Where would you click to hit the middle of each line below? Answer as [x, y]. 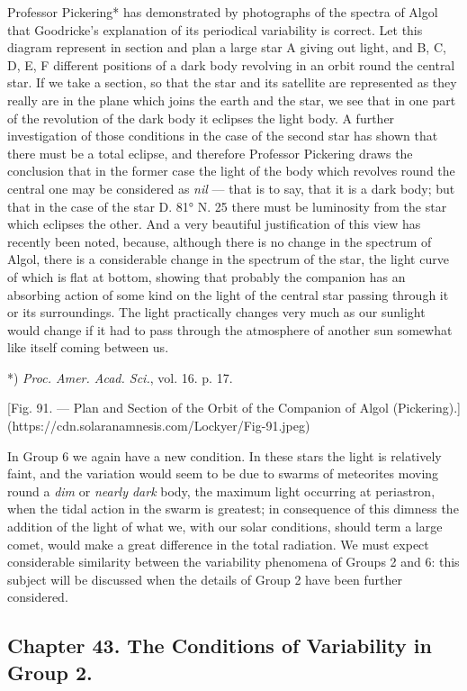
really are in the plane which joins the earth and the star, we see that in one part [232, 100]
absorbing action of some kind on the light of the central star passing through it [228, 294]
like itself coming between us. [88, 347]
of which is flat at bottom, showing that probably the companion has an [207, 276]
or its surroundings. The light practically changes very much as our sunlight [216, 312]
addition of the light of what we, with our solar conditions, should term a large [225, 527]
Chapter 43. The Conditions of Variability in [220, 646]
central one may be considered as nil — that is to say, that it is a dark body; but [231, 188]
